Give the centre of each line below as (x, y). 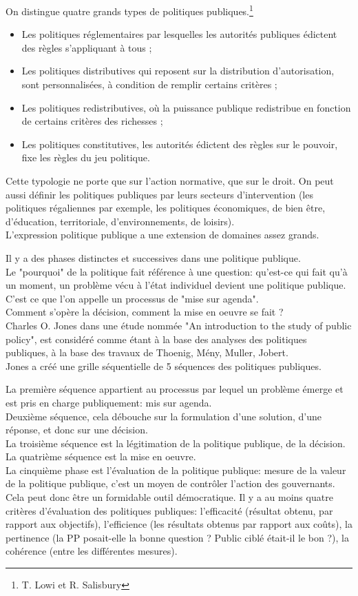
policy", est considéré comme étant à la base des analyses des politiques (156, 339)
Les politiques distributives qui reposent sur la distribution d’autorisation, (178, 71)
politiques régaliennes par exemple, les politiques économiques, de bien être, (166, 208)
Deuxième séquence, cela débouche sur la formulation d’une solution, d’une (164, 416)
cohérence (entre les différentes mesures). (92, 551)
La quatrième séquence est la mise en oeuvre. (101, 456)
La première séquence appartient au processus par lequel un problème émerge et (175, 389)
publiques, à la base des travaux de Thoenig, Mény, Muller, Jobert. (147, 352)
